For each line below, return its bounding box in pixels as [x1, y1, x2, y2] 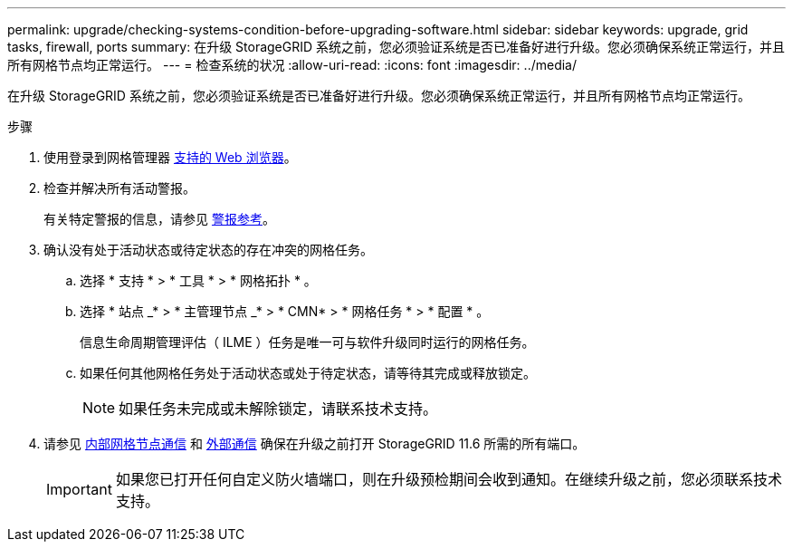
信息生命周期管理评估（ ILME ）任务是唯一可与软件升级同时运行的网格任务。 [80, 334, 535, 350]
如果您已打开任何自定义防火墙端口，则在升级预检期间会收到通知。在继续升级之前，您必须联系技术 [115, 470, 782, 488]
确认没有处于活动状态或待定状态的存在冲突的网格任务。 [43, 242, 373, 257]
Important [46, 480, 112, 498]
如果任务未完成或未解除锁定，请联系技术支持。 [119, 400, 438, 418]
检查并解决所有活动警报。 [43, 180, 196, 196]
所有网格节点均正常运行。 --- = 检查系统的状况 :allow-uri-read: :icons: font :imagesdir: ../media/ [7, 57, 578, 72]
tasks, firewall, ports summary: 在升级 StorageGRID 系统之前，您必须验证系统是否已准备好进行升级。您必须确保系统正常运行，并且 [7, 39, 786, 54]
